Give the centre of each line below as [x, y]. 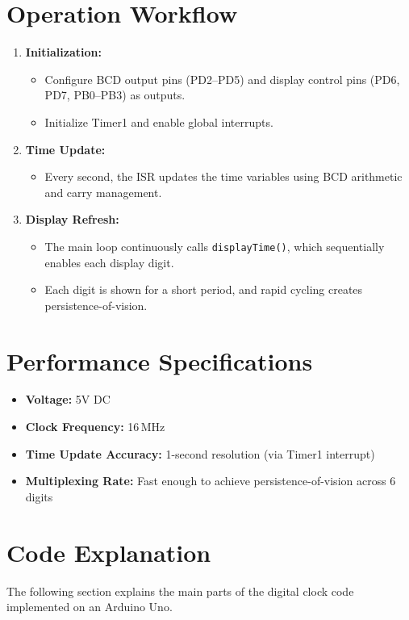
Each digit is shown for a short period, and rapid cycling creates [204, 289]
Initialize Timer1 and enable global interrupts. [159, 121]
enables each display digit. [109, 262]
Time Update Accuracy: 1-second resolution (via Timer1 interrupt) [200, 453]
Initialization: [63, 52]
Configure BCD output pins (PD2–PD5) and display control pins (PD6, [222, 79]
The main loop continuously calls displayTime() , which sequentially [215, 246]
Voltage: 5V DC [68, 399]
